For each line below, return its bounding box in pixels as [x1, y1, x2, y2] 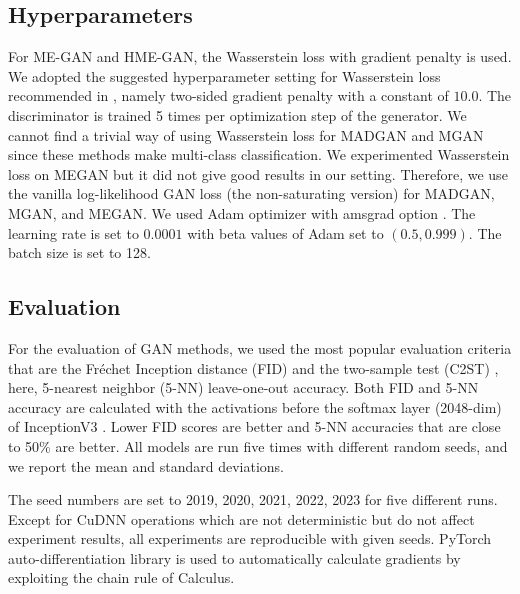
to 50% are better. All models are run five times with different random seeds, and [8, 435, 508, 456]
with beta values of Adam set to [187, 222, 384, 243]
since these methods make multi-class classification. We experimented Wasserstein [8, 144, 510, 165]
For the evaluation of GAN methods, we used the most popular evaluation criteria [8, 337, 512, 358]
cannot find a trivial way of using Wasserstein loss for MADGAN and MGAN [8, 124, 484, 145]
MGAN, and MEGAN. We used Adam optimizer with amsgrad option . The [8, 202, 476, 223]
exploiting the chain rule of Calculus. [8, 567, 235, 588]
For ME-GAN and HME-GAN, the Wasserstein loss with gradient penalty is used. [8, 46, 512, 67]
